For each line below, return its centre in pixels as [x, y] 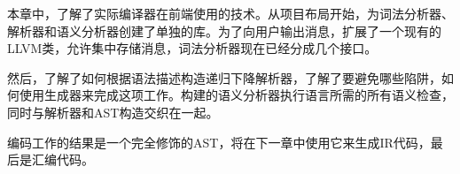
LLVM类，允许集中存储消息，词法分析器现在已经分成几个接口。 [192, 48]
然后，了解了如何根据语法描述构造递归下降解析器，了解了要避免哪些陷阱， [224, 77]
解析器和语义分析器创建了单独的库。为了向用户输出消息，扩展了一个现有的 [224, 30]
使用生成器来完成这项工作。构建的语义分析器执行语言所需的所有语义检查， [236, 95]
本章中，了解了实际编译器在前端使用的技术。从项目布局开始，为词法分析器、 [230, 13]
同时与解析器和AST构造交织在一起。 [113, 112]
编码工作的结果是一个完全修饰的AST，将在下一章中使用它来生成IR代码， [219, 142]
